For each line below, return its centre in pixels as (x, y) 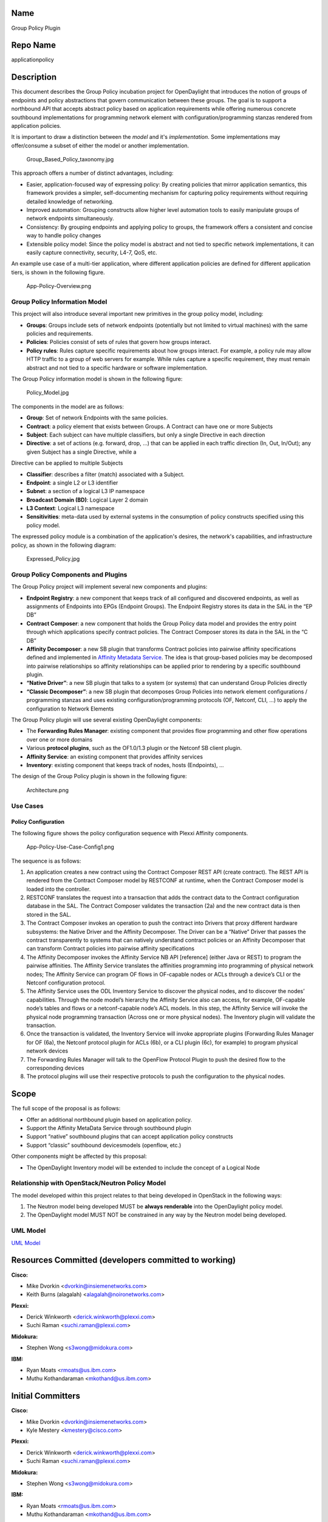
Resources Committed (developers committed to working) (124, 1260)
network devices (47, 1051)
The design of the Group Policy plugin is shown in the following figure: (99, 776)
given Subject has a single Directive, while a (81, 452)
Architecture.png (48, 790)
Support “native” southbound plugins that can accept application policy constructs (130, 1137)
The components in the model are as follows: (67, 406)
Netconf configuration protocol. (66, 983)
